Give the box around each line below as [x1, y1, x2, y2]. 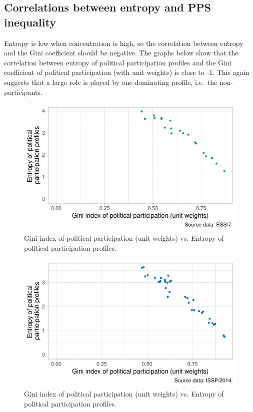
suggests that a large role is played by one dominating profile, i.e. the [4, 76, 217, 87]
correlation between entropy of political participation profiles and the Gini [4, 57, 231, 67]
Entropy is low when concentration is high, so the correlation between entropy [4, 37, 243, 48]
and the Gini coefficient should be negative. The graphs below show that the [4, 47, 238, 58]
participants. [4, 86, 42, 97]
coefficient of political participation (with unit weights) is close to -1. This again [4, 67, 249, 77]
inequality [4, 14, 56, 29]
